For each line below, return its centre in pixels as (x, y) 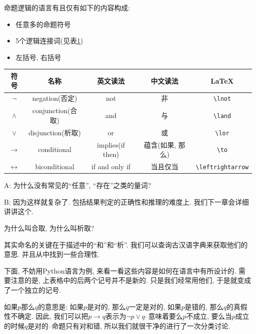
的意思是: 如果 (61, 306)
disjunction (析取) (55, 132)
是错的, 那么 (204, 306)
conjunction (50, 110)
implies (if (111, 144)
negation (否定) (55, 98)
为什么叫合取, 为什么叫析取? (49, 228)
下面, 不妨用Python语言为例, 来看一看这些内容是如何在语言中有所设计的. (120, 270)
